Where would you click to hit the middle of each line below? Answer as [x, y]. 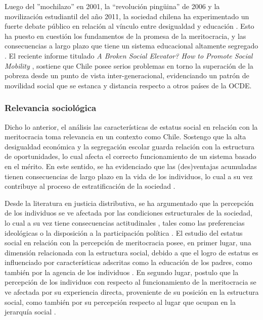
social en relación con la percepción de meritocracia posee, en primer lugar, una [128, 243]
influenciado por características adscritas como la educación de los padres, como [128, 262]
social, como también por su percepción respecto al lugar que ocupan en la [120, 302]
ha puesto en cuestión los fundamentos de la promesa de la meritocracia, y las [125, 36]
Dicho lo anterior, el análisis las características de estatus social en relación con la [131, 126]
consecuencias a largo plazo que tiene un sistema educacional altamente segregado [131, 46]
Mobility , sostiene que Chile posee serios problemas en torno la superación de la [129, 65]
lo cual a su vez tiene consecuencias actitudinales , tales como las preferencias [125, 222]
